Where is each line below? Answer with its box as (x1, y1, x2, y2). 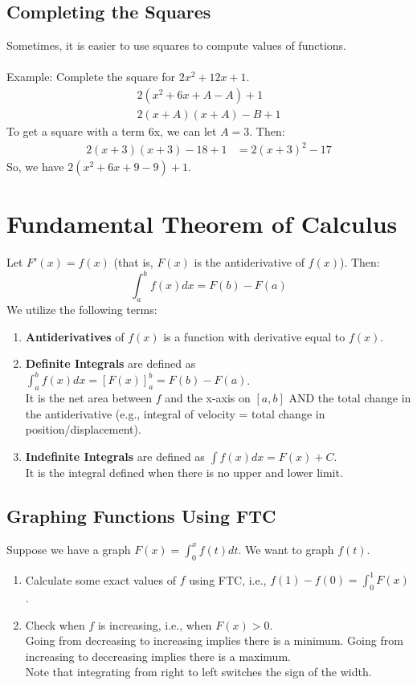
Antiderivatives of (25, 328, 125, 345)
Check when (25, 616, 85, 633)
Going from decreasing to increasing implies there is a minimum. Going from (25, 632, 403, 649)
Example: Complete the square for (6, 68, 175, 85)
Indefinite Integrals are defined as (25, 448, 205, 465)
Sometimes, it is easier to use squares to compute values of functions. (6, 37, 346, 54)
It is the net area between (25, 389, 152, 406)
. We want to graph (238, 540, 334, 557)
